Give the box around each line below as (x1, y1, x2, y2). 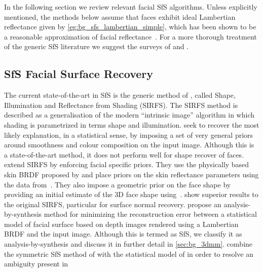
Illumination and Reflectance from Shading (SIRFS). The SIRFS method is (4, 99, 238, 110)
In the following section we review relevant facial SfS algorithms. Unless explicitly (4, 2, 257, 12)
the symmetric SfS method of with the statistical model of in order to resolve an (4, 248, 254, 259)
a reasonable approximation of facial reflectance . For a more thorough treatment (4, 31, 257, 42)
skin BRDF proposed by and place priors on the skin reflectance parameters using (4, 169, 259, 179)
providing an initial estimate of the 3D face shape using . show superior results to (4, 189, 258, 200)
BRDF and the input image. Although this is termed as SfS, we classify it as (4, 228, 242, 239)
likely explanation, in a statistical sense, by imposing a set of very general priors (4, 129, 253, 140)
